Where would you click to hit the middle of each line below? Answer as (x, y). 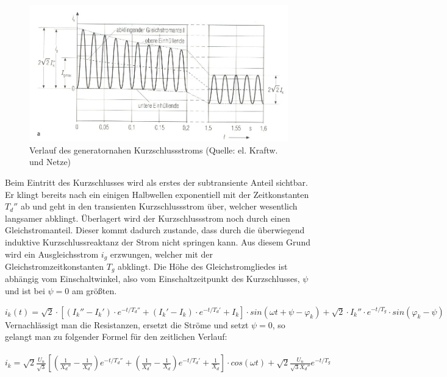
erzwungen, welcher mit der (161, 254)
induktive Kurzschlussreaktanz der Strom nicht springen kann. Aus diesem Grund (158, 241)
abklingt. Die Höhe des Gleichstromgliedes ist (203, 266)
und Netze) (50, 162)
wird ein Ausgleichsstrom (52, 254)
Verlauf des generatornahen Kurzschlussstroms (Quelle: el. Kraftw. (154, 150)
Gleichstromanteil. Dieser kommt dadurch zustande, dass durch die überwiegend (155, 230)
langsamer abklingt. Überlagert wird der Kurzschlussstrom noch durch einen (148, 218)
